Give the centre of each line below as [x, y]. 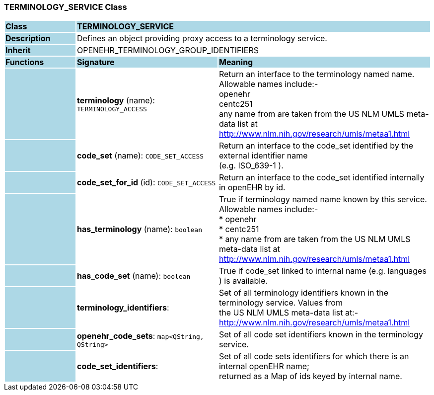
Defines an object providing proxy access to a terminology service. [202, 39]
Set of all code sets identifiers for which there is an [314, 356]
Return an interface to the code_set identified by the [316, 146]
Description [28, 39]
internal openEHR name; [264, 366]
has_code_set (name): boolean [134, 276]
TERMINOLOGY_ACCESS [112, 109]
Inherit [18, 50]
